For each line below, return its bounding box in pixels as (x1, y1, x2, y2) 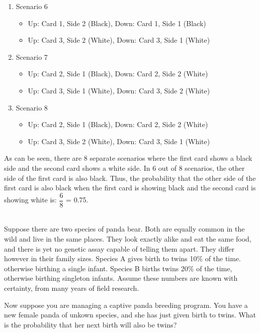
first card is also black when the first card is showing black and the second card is (4, 182, 256, 193)
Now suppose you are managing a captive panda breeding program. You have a (4, 299, 248, 310)
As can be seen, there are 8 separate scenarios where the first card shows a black (4, 153, 252, 163)
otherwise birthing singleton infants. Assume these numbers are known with (4, 273, 238, 283)
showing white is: (4, 194, 57, 205)
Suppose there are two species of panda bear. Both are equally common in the (4, 224, 245, 234)
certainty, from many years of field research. (4, 282, 139, 293)
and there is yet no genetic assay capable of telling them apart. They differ (4, 243, 235, 254)
